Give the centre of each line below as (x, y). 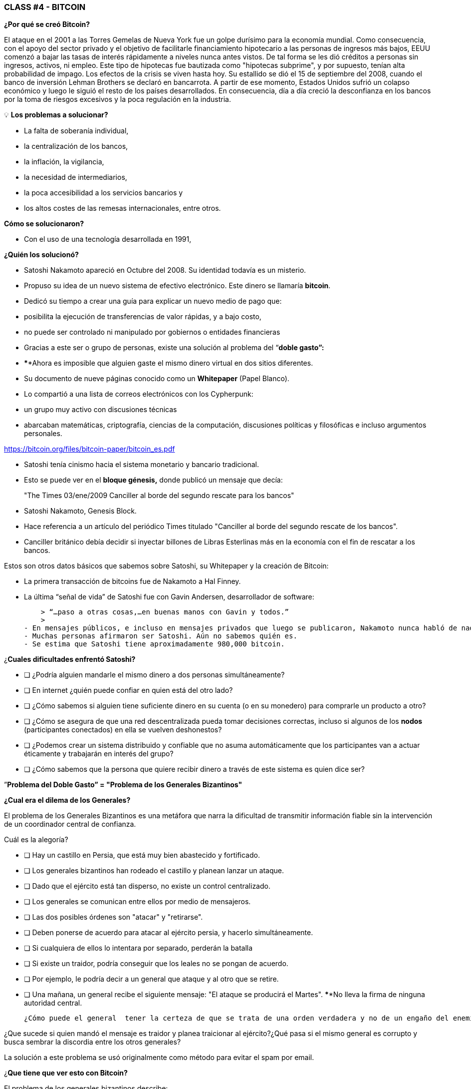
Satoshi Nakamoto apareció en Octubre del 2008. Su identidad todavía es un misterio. (165, 270)
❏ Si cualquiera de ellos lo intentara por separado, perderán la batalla (138, 948)
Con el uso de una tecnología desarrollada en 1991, (108, 239)
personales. (43, 434)
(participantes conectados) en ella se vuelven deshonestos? (123, 730)
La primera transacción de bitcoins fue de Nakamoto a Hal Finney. (132, 581)
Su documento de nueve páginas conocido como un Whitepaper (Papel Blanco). (157, 379)
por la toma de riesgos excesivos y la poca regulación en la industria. (118, 99)
